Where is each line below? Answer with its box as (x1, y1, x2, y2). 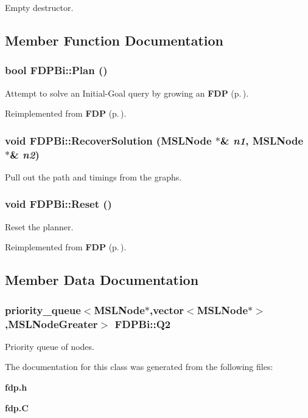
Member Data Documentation (5, 270, 199, 289)
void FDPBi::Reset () (5, 196, 112, 211)
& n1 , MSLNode (220, 132, 304, 148)
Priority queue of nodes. (5, 340, 94, 352)
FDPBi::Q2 (114, 316, 171, 331)
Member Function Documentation (5, 30, 224, 49)
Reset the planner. (5, 220, 74, 233)
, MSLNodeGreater (5, 316, 98, 331)
